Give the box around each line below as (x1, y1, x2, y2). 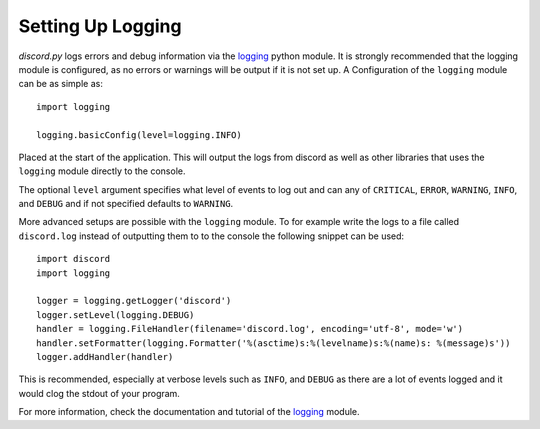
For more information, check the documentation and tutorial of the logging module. (18, 406, 360, 418)
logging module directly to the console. (18, 165, 186, 177)
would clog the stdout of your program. (18, 387, 180, 399)
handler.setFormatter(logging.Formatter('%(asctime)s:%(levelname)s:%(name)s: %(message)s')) (36, 337, 511, 349)
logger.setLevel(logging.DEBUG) (36, 309, 195, 320)
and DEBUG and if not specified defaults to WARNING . (18, 198, 234, 210)
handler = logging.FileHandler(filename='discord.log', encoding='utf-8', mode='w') (36, 323, 464, 335)
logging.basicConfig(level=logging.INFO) (36, 129, 242, 140)
